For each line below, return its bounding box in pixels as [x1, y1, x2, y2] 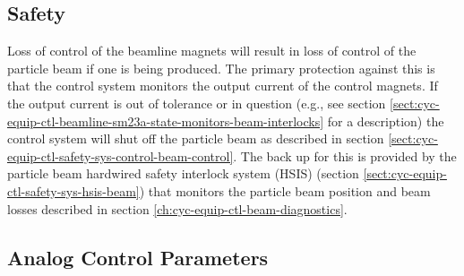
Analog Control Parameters [7, 243, 269, 271]
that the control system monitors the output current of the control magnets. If [7, 76, 438, 95]
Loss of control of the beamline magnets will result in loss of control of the [7, 41, 417, 60]
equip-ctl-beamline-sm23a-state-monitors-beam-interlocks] [7, 111, 324, 130]
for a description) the [327, 111, 444, 130]
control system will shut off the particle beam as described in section [7, 129, 384, 148]
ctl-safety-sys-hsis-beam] [7, 181, 140, 200]
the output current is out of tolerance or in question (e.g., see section [7, 93, 386, 112]
